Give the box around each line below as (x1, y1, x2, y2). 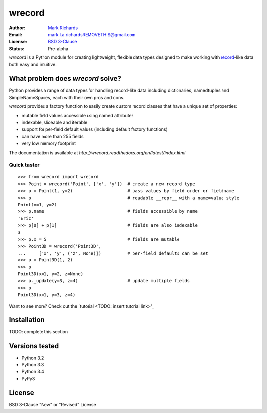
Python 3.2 (21, 355, 44, 361)
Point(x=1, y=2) (18, 202, 57, 207)
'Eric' (18, 215, 34, 221)
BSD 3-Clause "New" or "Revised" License (9, 402, 96, 408)
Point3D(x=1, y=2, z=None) (18, 271, 84, 277)
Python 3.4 (21, 369, 44, 375)
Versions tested (9, 342, 59, 350)
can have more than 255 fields (21, 133, 84, 139)
